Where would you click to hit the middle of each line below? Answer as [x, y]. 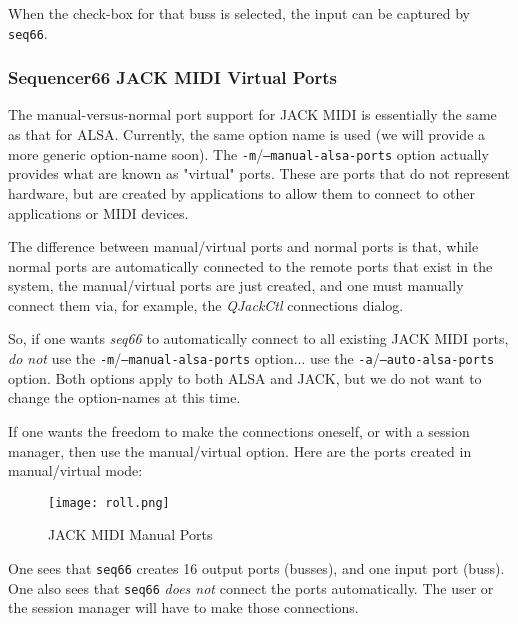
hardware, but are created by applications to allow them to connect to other [241, 192]
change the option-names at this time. [124, 397]
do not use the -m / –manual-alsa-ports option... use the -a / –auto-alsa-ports [251, 358]
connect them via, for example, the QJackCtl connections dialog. [206, 304]
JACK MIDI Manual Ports [130, 534]
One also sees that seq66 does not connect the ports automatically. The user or [251, 587]
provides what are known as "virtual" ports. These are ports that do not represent [259, 173]
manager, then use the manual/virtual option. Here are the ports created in [240, 450]
